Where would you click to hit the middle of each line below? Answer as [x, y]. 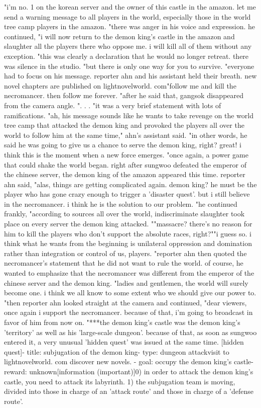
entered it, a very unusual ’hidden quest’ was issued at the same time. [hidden [124, 342]
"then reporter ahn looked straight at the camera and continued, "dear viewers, [125, 302]
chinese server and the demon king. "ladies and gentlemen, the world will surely [126, 282]
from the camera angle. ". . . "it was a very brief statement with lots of [113, 105]
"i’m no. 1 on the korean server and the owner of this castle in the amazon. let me [130, 7]
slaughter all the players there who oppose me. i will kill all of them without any [128, 46]
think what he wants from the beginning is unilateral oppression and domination [128, 243]
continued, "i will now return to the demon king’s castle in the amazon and [119, 36]
